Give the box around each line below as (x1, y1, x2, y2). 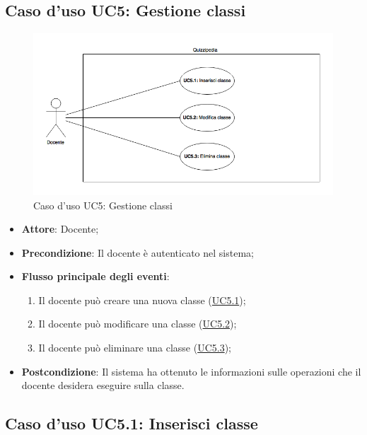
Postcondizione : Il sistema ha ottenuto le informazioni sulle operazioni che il (21, 364, 361, 378)
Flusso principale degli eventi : (21, 269, 170, 284)
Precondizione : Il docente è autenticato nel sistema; (21, 245, 254, 260)
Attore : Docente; (21, 221, 99, 236)
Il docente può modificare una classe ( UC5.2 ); (38, 316, 237, 331)
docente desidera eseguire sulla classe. (21, 378, 185, 393)
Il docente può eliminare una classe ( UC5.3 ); (38, 340, 231, 355)
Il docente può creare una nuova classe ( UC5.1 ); (38, 292, 246, 307)
